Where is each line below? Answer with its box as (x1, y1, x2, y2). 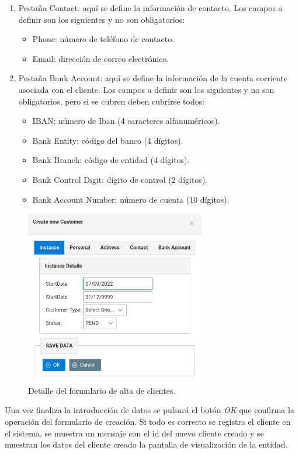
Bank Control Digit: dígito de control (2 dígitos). (32, 173, 208, 185)
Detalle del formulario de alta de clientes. (28, 384, 176, 396)
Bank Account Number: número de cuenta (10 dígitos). (32, 193, 230, 205)
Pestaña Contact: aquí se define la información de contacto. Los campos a (18, 2, 283, 13)
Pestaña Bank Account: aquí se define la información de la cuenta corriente (18, 72, 288, 84)
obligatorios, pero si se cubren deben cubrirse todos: (18, 95, 205, 107)
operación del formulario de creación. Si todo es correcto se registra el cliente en (5, 415, 291, 427)
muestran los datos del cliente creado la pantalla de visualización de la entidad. (5, 438, 288, 450)
